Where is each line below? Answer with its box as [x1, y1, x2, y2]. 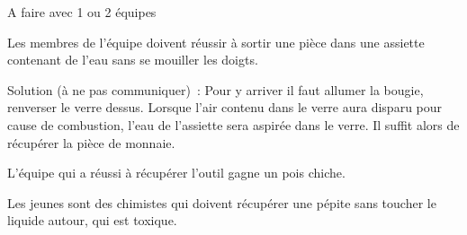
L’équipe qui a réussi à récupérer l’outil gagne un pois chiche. [7, 163, 346, 182]
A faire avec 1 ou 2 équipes [7, 3, 157, 21]
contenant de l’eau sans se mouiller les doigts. [7, 50, 258, 69]
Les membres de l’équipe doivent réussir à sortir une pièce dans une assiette [7, 32, 425, 51]
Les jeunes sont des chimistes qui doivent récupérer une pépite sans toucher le [7, 193, 436, 212]
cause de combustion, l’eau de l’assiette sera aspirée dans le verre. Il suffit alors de [7, 115, 460, 134]
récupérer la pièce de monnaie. [7, 133, 175, 152]
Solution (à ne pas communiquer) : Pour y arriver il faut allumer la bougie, [7, 80, 424, 99]
